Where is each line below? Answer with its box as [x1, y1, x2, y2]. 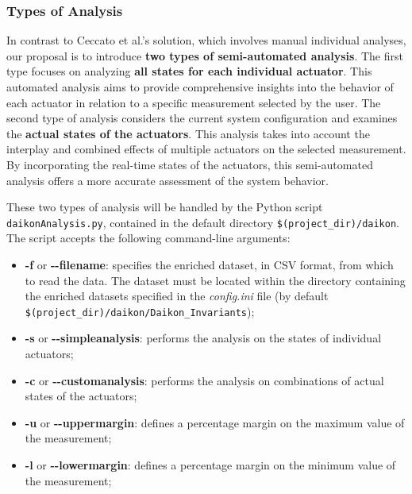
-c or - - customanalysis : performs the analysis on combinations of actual [25, 372, 384, 388]
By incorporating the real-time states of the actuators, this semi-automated [6, 156, 373, 172]
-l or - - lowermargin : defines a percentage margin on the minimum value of [25, 457, 396, 473]
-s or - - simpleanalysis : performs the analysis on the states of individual [25, 330, 382, 346]
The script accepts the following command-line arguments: [6, 230, 291, 246]
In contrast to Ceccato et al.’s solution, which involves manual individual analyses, [6, 32, 406, 48]
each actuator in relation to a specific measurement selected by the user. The [6, 94, 381, 110]
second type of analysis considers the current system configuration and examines [6, 110, 398, 126]
